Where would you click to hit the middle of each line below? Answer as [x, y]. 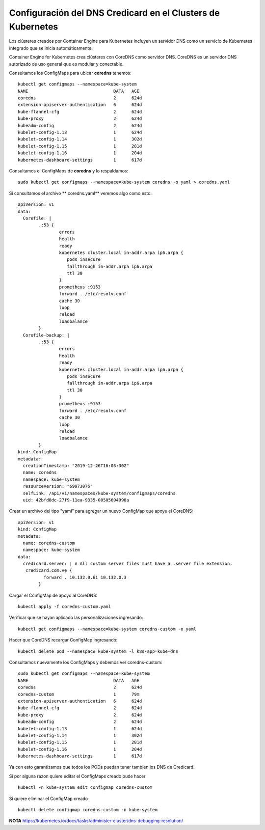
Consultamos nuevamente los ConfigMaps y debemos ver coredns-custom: [86, 662]
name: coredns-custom [49, 543]
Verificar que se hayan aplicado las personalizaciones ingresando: [76, 618]
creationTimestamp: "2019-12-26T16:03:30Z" [76, 466]
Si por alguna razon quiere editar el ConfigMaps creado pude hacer [77, 776]
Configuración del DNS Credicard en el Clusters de [115, 13]
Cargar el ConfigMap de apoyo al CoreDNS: [53, 595]
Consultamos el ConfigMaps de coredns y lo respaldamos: [69, 171]
